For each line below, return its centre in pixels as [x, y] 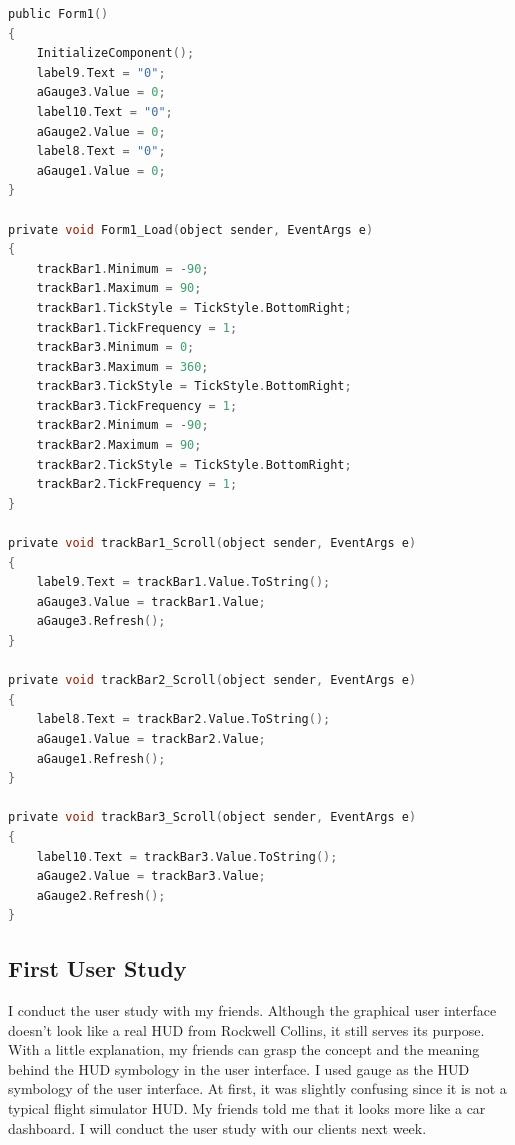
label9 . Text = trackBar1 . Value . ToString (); [183, 582]
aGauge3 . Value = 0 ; [101, 92]
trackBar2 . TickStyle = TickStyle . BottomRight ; [194, 464]
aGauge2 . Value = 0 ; [101, 131]
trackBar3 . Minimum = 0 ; [115, 347]
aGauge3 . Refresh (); [101, 621]
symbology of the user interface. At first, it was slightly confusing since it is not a [257, 1088]
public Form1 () [58, 14]
